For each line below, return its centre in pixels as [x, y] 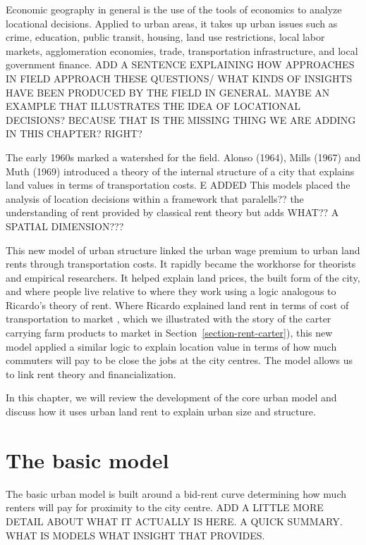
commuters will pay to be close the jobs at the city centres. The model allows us [179, 360]
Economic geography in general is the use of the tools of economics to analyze [174, 9]
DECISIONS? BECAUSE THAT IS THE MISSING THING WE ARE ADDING [181, 119]
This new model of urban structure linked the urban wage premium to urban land [183, 250]
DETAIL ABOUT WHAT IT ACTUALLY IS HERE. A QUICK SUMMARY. [174, 521]
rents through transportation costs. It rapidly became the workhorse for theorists [181, 264]
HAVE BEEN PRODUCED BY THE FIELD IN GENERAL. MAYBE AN [168, 92]
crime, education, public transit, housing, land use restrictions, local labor [165, 37]
